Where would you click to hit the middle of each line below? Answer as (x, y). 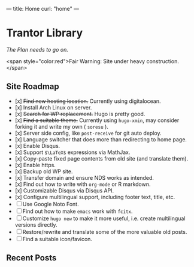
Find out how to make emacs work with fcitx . (78, 211)
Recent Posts (31, 258)
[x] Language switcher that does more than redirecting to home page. (101, 139)
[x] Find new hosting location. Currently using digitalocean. (88, 101)
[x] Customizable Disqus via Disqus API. (64, 190)
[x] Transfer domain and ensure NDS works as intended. (84, 177)
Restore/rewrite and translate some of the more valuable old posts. (105, 232)
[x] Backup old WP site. (44, 171)
